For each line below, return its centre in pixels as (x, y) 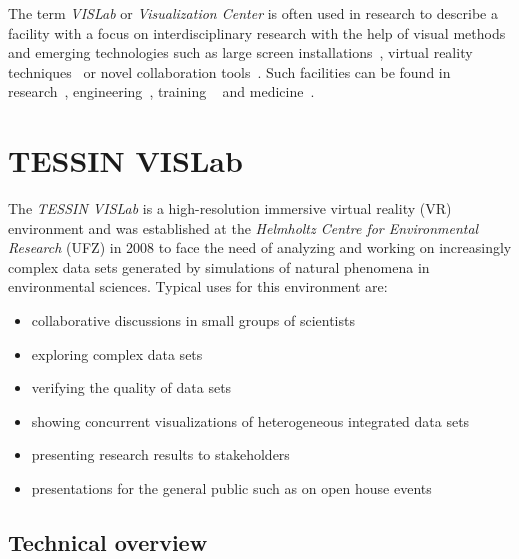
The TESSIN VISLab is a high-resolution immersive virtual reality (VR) (230, 208)
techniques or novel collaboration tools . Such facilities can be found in (229, 71)
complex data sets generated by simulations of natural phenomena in (219, 266)
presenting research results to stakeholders (160, 454)
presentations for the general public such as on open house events (231, 488)
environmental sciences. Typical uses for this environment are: (198, 286)
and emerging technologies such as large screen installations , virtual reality (240, 52)
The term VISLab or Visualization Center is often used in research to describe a (253, 13)
